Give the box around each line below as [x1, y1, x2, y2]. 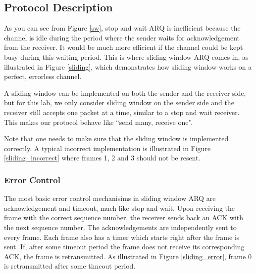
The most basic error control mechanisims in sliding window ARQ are [4, 193, 216, 203]
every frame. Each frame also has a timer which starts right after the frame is [4, 232, 240, 242]
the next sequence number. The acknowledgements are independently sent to [4, 222, 237, 232]
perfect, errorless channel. [4, 71, 82, 81]
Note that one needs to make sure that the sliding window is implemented [4, 133, 229, 144]
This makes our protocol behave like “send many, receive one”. [4, 117, 193, 127]
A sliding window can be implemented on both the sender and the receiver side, [4, 87, 246, 98]
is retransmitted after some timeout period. [4, 261, 136, 271]
